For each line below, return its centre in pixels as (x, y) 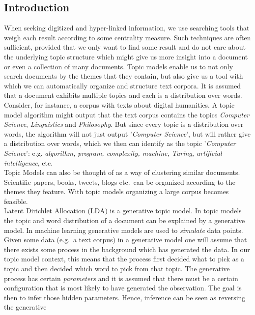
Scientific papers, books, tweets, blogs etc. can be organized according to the (120, 182)
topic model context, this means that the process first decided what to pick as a (124, 259)
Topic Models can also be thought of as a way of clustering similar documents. (122, 172)
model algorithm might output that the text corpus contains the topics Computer (127, 114)
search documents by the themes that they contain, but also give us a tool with (124, 76)
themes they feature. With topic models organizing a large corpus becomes (116, 191)
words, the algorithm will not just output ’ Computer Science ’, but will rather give (127, 133)
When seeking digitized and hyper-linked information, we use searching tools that (127, 28)
